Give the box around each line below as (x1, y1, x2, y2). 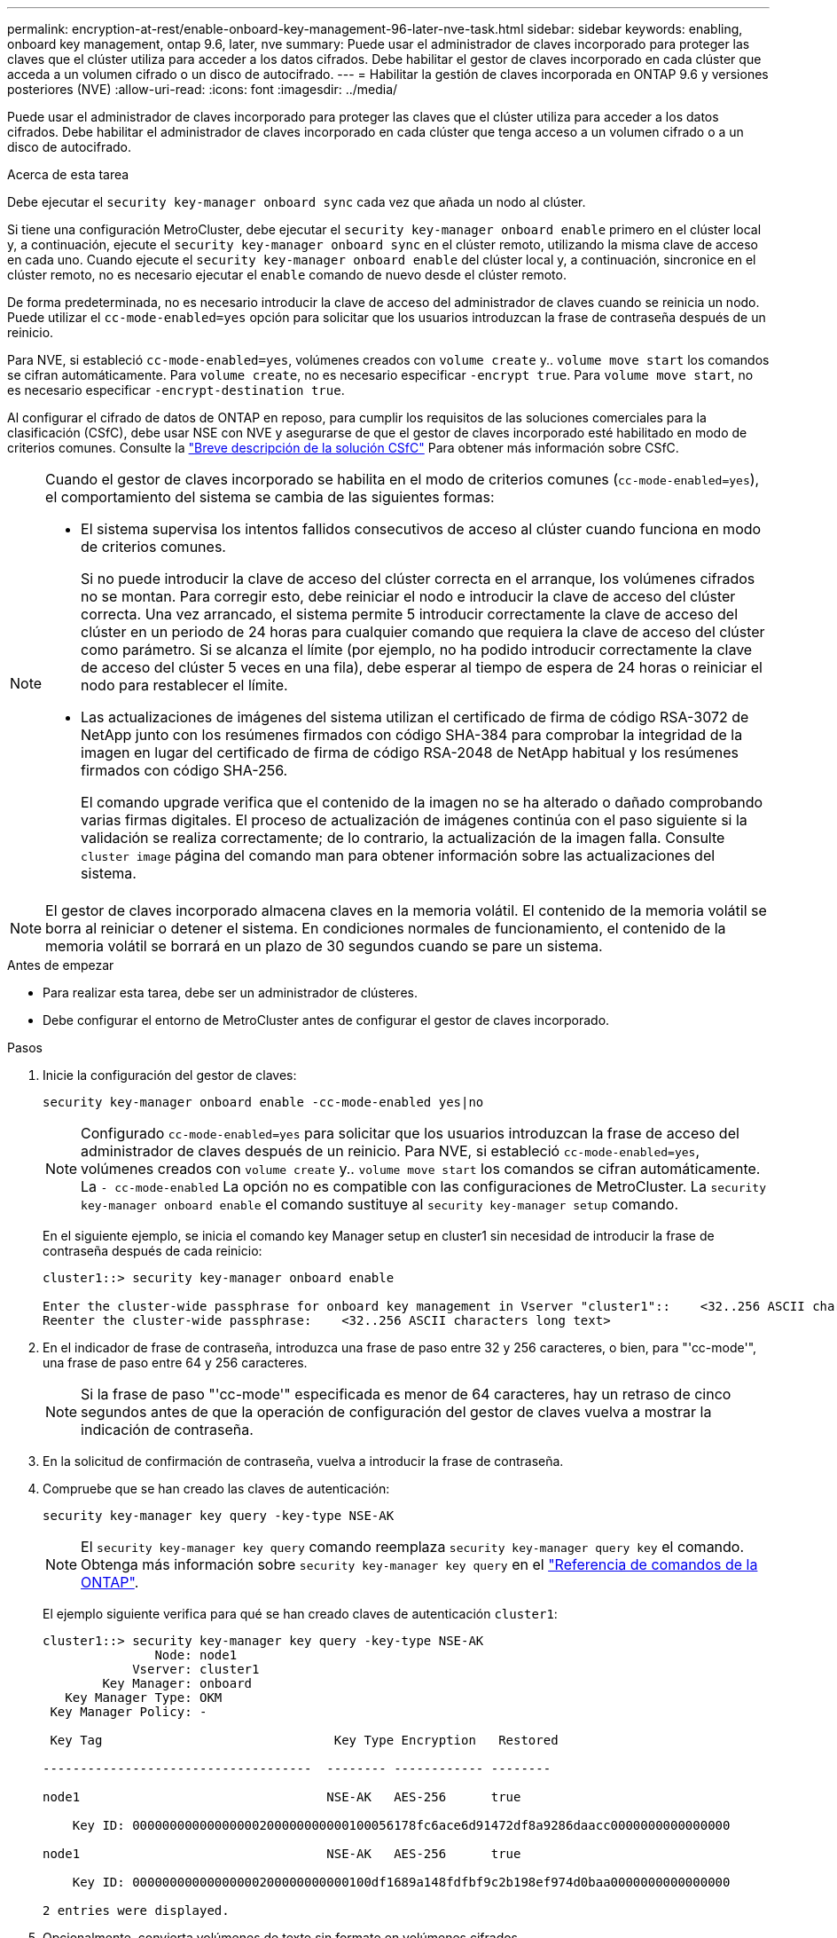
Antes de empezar (7, 957, 114, 973)
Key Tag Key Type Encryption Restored (50, 1733, 559, 1747)
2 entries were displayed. (43, 1903, 230, 1918)
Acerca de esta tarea (7, 167, 129, 182)
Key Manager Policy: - (50, 1705, 207, 1719)
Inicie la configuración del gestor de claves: (43, 1067, 297, 1083)
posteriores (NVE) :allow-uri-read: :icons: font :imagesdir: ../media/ (7, 82, 398, 97)
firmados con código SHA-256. (81, 761, 288, 779)
